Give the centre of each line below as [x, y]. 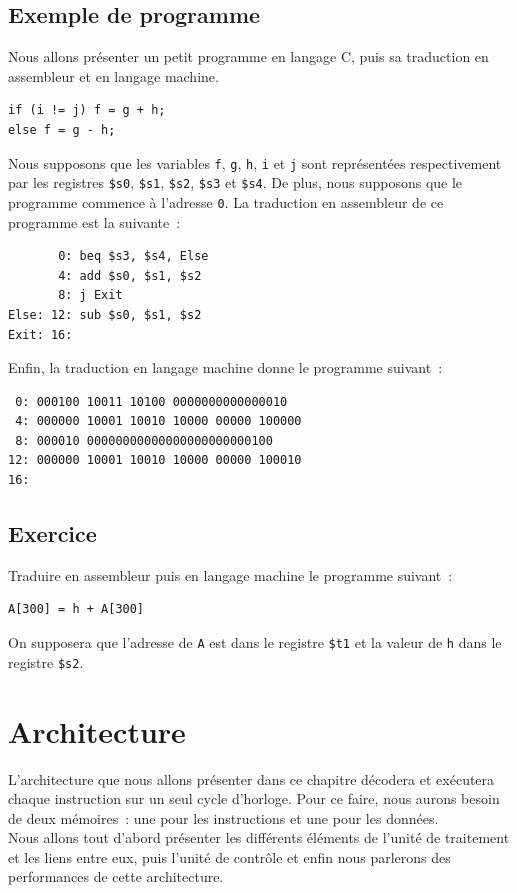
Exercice [52, 533]
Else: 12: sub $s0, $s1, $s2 [105, 314]
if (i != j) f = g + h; [87, 110]
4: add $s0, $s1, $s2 [130, 275]
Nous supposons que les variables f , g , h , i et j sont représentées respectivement [255, 162]
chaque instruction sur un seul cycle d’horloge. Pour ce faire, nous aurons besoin [254, 798]
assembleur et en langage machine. [113, 75]
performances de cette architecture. [116, 876]
